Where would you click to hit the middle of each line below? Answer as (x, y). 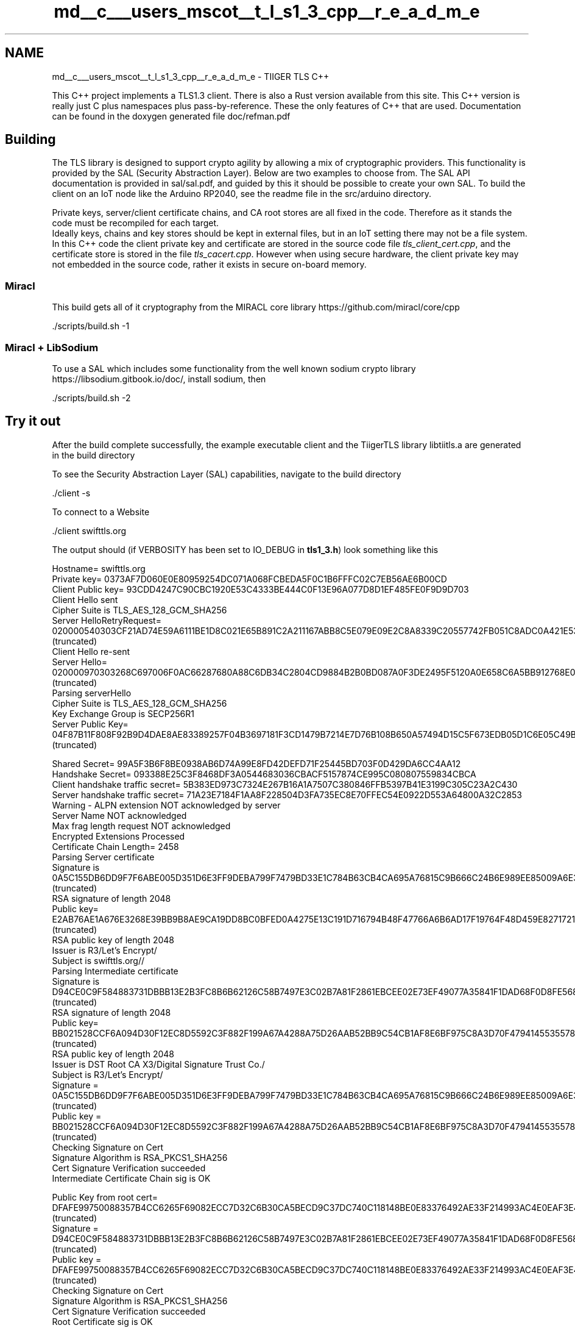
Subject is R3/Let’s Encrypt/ (108, 1074)
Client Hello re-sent (91, 651)
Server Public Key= (90, 724)
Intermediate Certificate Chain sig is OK (131, 1178)
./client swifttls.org (89, 530)
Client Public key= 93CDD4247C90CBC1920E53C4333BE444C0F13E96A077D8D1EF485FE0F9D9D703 (260, 589)
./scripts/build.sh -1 (91, 326)
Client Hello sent (85, 599)
